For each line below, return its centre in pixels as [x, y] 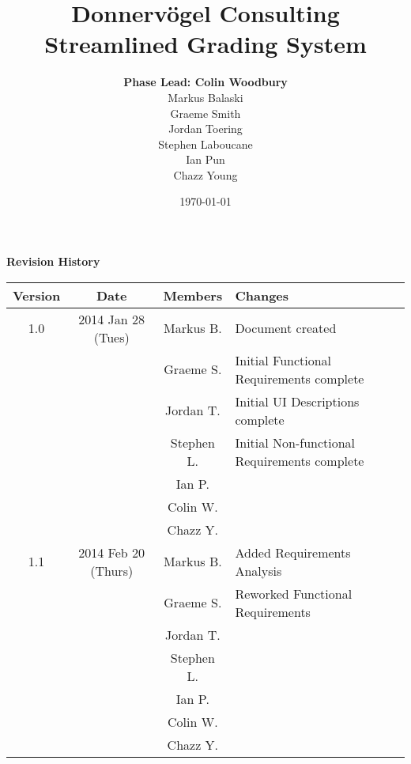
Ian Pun [205, 159]
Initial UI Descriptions [297, 401]
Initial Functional [283, 360]
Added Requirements [293, 552]
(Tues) [111, 337]
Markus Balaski [205, 97]
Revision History [53, 261]
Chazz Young [205, 174]
